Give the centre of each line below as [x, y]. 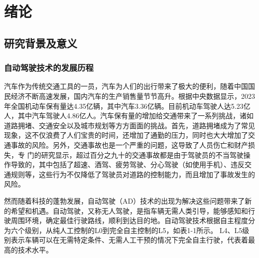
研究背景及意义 [41, 43]
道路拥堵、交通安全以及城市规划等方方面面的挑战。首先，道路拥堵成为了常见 [129, 125]
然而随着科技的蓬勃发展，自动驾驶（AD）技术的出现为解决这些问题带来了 [125, 200]
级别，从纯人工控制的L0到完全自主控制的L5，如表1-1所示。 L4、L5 [133, 230]
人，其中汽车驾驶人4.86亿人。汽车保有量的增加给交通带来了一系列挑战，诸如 [129, 116]
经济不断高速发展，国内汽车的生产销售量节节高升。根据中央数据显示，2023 [133, 96]
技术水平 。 [35, 249]
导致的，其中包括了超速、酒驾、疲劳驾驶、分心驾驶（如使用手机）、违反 [128, 164]
